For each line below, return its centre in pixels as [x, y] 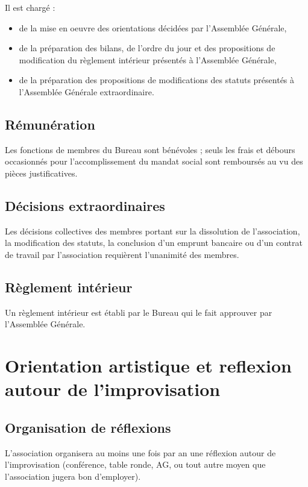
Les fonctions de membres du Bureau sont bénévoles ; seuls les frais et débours [150, 149]
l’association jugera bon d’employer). [73, 476]
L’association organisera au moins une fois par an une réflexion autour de [140, 452]
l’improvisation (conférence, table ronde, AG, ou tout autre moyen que [135, 464]
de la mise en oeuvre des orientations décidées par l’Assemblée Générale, [153, 27]
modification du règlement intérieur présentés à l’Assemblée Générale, [148, 59]
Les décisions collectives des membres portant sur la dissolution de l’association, [152, 231]
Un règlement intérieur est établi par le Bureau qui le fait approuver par [139, 312]
